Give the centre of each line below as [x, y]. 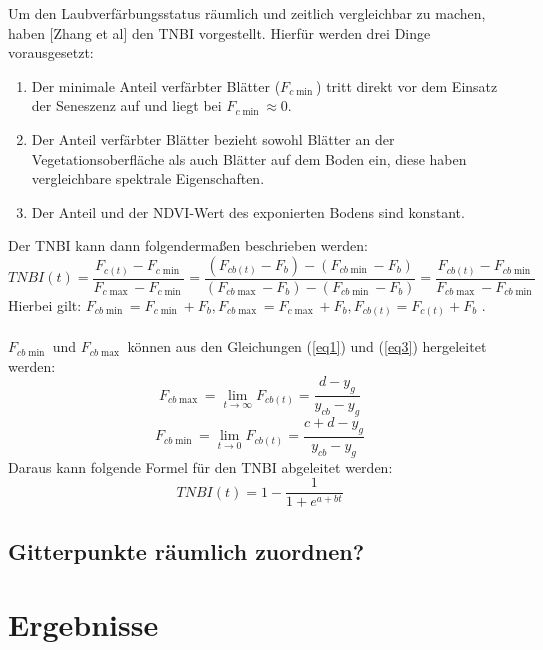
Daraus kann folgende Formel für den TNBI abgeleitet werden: [200, 466]
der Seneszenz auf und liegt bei [126, 105]
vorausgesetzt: [51, 52]
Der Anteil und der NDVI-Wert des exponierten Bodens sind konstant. [248, 211]
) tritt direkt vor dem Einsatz [407, 85]
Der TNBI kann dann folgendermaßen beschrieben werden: [188, 245]
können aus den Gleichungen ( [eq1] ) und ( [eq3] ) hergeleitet [307, 346]
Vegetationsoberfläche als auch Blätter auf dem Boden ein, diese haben [249, 158]
